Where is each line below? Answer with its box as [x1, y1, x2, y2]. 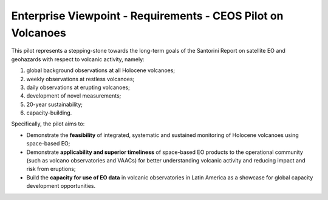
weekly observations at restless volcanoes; [26, 75, 135, 82]
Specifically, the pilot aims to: [11, 120, 85, 127]
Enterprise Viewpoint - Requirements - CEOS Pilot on [11, 9, 284, 22]
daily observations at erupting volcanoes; [26, 84, 130, 91]
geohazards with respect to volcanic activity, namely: [11, 55, 145, 63]
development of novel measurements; [26, 92, 121, 99]
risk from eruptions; [26, 165, 76, 173]
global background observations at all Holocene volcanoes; [26, 67, 176, 74]
